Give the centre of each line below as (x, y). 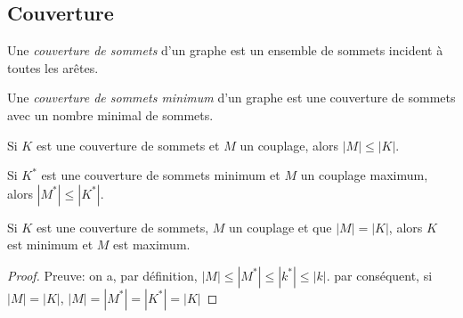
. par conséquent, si (379, 275)
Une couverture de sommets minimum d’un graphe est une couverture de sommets (231, 98)
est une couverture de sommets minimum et (161, 175)
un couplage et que (280, 227)
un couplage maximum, (364, 175)
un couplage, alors (289, 145)
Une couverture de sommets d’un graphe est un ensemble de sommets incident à (225, 50)
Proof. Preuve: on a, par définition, (102, 275)
